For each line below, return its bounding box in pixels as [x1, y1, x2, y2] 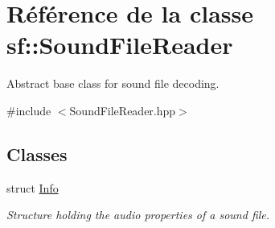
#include [6, 102, 51, 118]
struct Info [6, 179, 59, 196]
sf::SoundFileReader [6, 28, 233, 61]
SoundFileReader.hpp [69, 102, 176, 118]
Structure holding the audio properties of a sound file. [6, 206, 270, 223]
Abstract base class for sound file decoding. [6, 75, 220, 92]
